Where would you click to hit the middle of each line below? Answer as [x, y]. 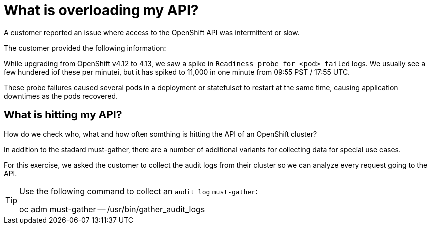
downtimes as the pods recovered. [61, 96]
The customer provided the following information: [85, 48]
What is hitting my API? [63, 115]
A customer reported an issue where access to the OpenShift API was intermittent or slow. [152, 32]
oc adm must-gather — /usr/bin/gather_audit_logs [112, 209]
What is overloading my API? [101, 10]
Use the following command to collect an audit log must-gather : [139, 191]
